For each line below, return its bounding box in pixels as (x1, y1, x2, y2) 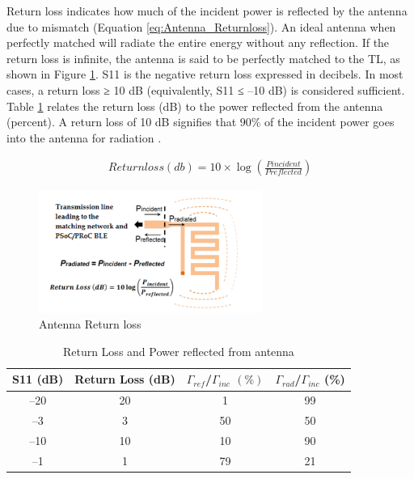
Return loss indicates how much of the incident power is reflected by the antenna (6, 2, 408, 19)
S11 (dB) (12, 371, 64, 388)
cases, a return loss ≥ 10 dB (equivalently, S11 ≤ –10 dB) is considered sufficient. (6, 81, 405, 98)
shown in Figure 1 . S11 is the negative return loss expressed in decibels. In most (6, 66, 403, 83)
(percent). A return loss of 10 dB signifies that (6, 113, 237, 130)
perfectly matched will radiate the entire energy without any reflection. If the (6, 34, 390, 51)
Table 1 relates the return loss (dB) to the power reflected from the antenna (6, 97, 383, 114)
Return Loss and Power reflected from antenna (62, 342, 294, 359)
